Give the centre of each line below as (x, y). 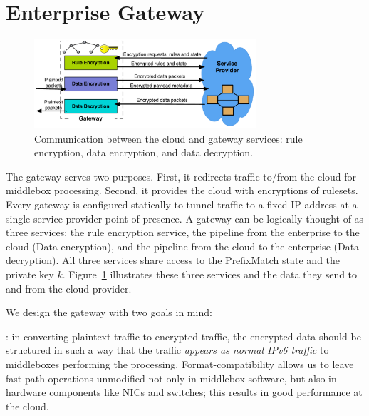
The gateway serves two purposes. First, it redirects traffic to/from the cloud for (181, 176)
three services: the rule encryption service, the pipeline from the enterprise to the (183, 232)
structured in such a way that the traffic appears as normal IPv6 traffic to (167, 350)
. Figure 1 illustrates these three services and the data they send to (210, 274)
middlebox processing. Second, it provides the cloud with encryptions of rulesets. (182, 190)
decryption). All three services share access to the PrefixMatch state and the (173, 260)
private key (30, 274)
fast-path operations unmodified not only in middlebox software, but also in (171, 378)
